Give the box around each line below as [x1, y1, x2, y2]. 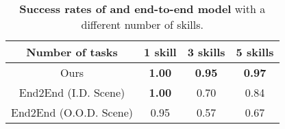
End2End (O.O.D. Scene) [11, 104, 134, 120]
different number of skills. [81, 16, 203, 32]
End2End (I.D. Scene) [18, 84, 125, 100]
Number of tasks [26, 44, 118, 60]
